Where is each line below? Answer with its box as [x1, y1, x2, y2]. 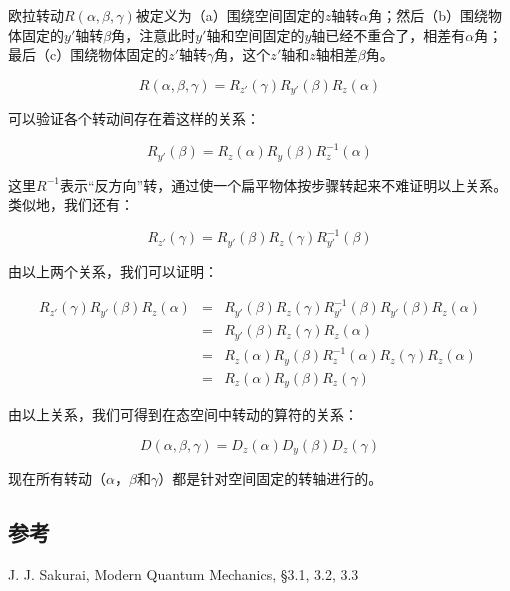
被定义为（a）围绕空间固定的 [135, 5, 325, 25]
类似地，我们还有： [8, 194, 134, 215]
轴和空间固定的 [206, 24, 305, 45]
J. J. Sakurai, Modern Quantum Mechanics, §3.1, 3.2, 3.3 [8, 563, 359, 584]
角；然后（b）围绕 [368, 5, 489, 25]
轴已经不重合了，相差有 [311, 24, 466, 45]
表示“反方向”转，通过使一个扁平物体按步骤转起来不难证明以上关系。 [59, 174, 508, 195]
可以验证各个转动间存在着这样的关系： [8, 108, 260, 129]
